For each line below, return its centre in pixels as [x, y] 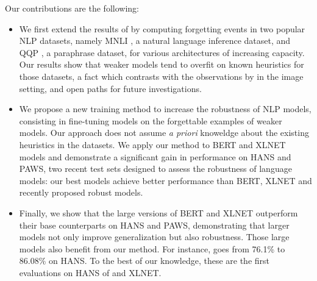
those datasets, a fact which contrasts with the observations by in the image [161, 76]
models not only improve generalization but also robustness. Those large [154, 237]
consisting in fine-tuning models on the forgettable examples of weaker [151, 120]
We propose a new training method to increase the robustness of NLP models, [165, 109]
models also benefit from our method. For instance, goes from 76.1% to [152, 248]
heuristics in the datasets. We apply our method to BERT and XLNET [152, 144]
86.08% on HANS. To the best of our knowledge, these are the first [144, 261]
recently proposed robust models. [81, 192]
